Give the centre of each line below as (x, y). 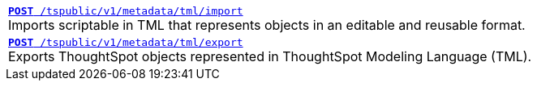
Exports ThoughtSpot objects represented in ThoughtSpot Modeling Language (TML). (270, 56)
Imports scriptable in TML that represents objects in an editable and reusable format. (267, 25)
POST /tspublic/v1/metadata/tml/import (126, 11)
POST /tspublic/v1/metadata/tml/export (126, 42)
